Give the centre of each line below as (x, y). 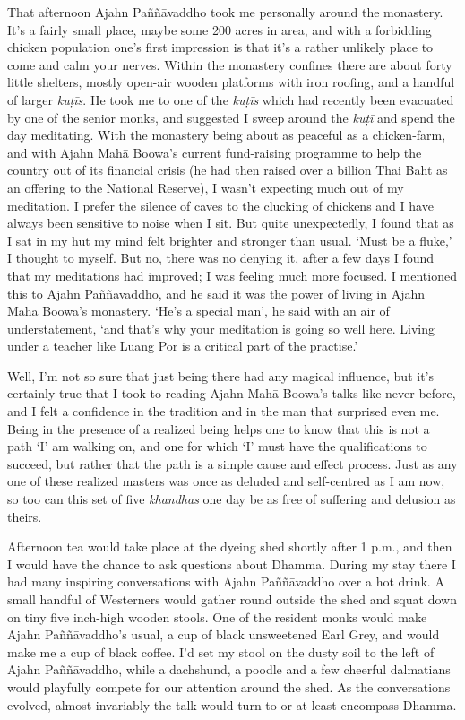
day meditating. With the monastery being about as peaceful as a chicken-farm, (227, 135)
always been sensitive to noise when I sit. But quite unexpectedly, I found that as (231, 223)
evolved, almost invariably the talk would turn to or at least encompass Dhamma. (232, 704)
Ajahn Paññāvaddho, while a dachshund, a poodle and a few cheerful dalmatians (229, 669)
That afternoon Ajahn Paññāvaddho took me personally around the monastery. (225, 12)
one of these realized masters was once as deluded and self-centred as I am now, (226, 481)
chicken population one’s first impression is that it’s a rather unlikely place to (220, 47)
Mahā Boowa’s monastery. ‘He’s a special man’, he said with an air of (198, 311)
